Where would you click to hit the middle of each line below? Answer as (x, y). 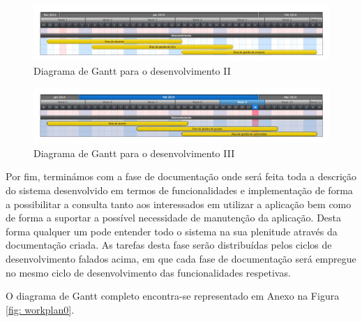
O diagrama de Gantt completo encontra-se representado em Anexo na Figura (173, 296)
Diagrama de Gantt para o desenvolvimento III (134, 153)
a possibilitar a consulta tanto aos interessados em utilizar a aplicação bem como (179, 204)
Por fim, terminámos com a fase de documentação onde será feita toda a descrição (181, 176)
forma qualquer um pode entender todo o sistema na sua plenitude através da (172, 231)
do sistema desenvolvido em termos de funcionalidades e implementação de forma (179, 190)
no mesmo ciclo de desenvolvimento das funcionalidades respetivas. (148, 272)
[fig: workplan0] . (40, 309)
